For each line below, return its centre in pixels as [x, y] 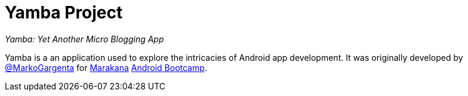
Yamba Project [64, 13]
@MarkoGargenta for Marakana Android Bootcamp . [106, 67]
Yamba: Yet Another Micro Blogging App [84, 39]
